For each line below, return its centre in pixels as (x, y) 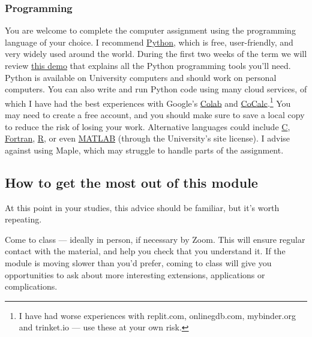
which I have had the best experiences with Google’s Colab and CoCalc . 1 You (148, 102)
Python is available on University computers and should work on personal (141, 77)
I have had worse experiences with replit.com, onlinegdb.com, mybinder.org (157, 315)
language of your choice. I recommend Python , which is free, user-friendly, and (149, 42)
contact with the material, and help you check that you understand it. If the (145, 251)
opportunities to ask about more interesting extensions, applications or (135, 274)
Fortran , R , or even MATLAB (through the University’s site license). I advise (148, 138)
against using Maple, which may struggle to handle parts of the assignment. (144, 150)
